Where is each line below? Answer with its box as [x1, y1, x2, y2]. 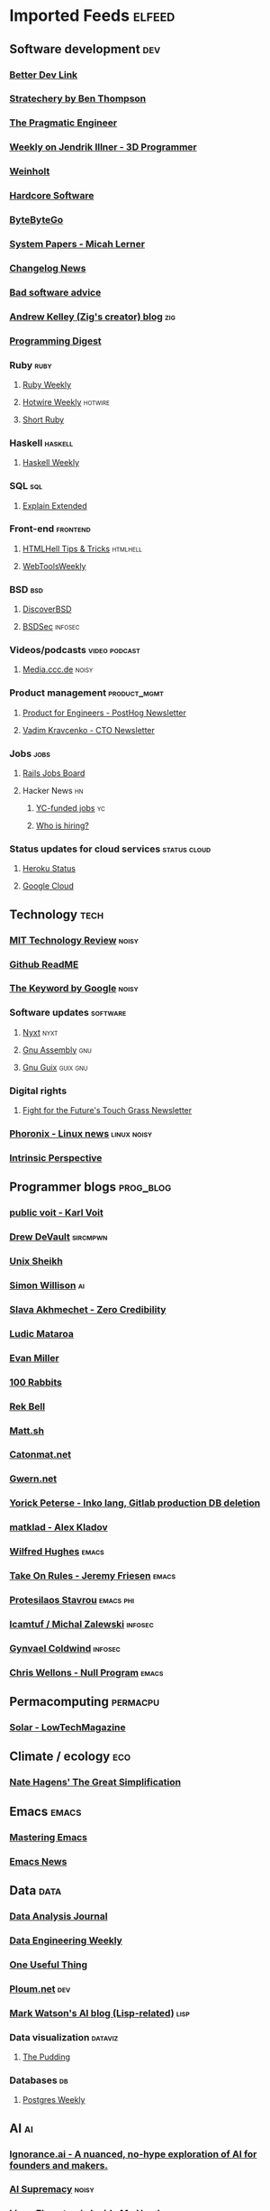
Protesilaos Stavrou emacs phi [9, 1593, 135, 1606]
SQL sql [9, 480, 43, 493]
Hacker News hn [22, 786, 84, 797]
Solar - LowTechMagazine [9, 1721, 126, 1734]
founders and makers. [9, 2159, 108, 2171]
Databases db [9, 2074, 69, 2087]
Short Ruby [22, 414, 65, 425]
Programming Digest [9, 335, 102, 347]
